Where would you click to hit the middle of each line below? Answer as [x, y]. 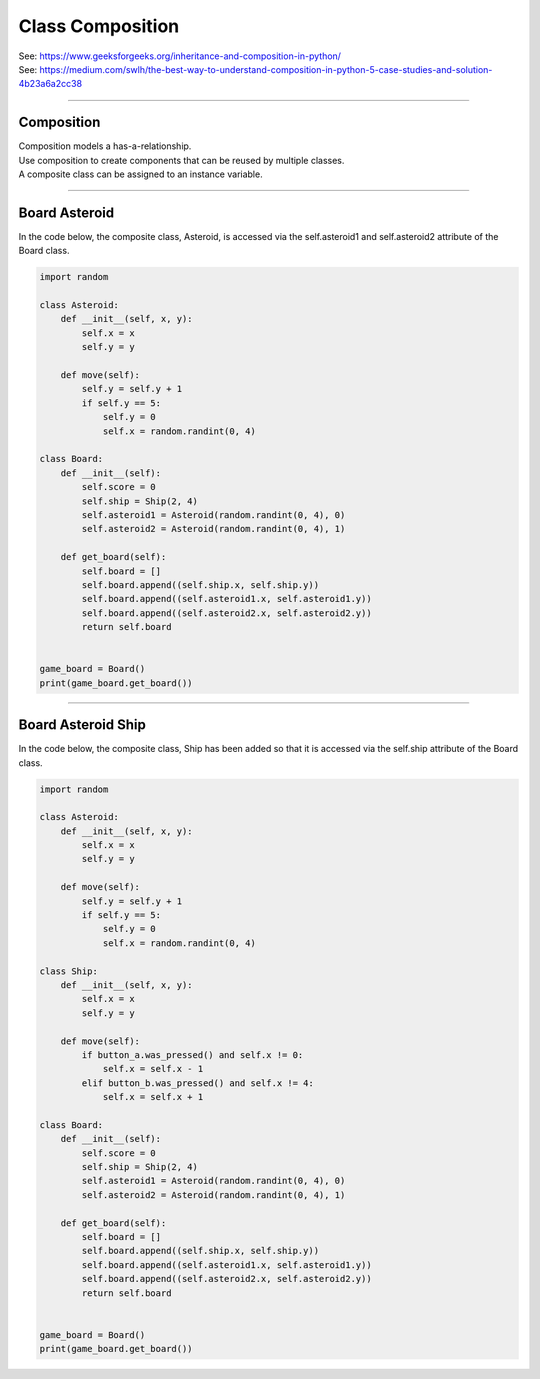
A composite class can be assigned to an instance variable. [141, 174]
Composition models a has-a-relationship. [105, 146]
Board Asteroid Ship [82, 725]
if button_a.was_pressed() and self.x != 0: [192, 1054]
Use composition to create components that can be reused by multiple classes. [181, 160]
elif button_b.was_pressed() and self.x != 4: [197, 1083]
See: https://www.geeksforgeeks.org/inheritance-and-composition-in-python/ [180, 56]
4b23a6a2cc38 [50, 84]
